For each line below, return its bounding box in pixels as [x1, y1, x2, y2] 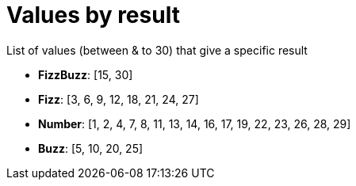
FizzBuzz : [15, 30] [38, 67, 133, 82]
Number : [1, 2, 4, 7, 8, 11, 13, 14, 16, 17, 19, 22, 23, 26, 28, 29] [38, 116, 351, 131]
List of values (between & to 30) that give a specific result [6, 43, 308, 57]
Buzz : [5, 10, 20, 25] [38, 141, 144, 155]
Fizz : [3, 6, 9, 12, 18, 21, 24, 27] [38, 92, 199, 106]
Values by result [6, 2, 180, 28]
